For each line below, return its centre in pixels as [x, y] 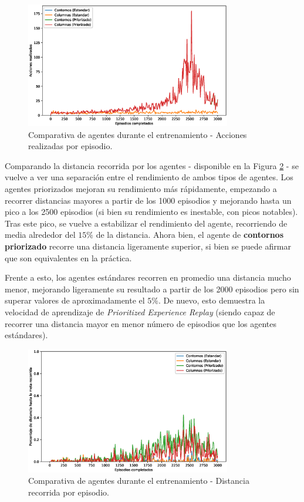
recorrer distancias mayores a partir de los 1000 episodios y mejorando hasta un [148, 200]
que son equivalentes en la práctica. [68, 257]
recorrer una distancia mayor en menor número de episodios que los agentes [141, 323]
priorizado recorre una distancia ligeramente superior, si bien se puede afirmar [148, 246]
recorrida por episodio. [69, 492]
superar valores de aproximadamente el [75, 300]
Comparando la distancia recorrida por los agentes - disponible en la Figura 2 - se [152, 165]
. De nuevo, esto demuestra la [212, 300]
